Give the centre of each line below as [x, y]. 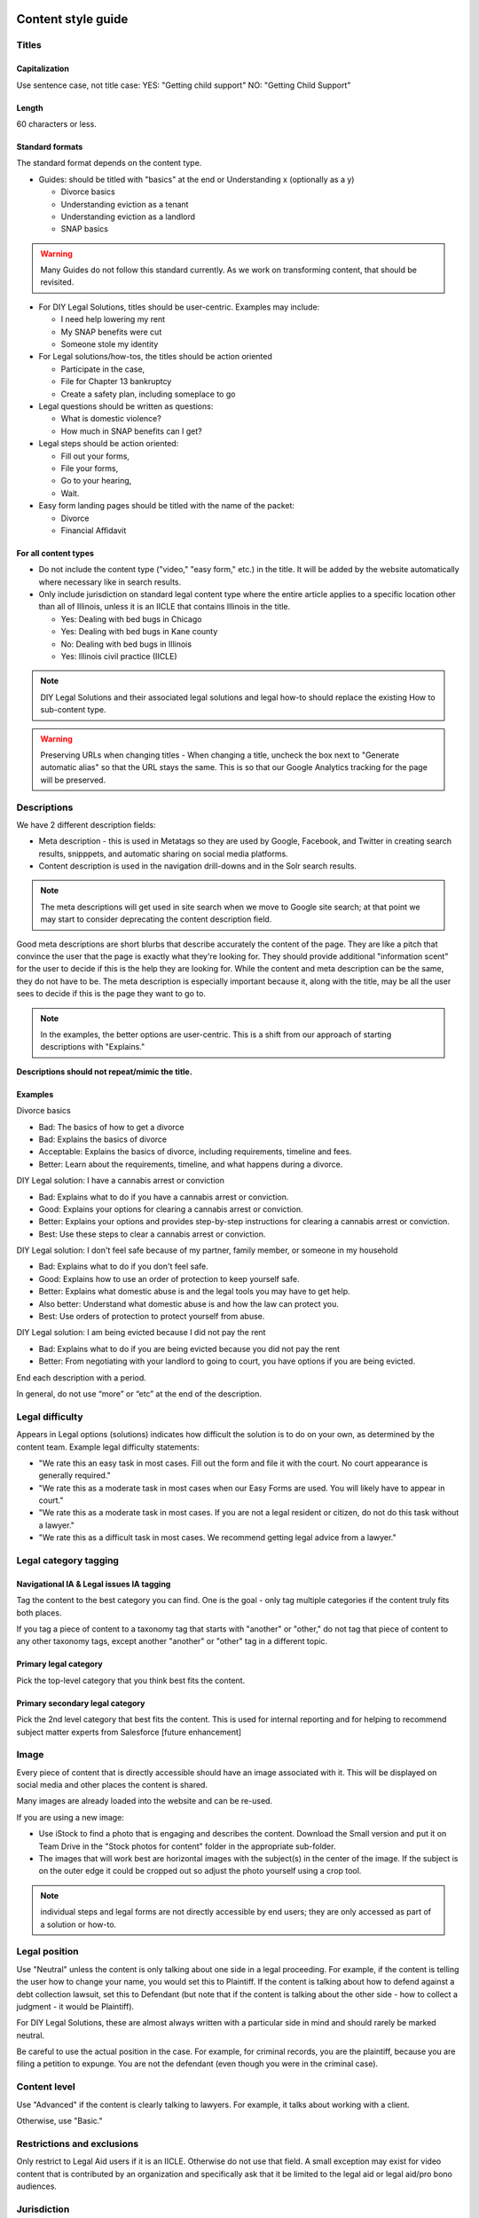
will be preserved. [73, 780]
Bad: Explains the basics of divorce [103, 1139]
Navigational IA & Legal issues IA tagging [94, 1584]
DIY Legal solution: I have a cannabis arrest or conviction [121, 1181]
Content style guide [72, 19]
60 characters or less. [56, 123]
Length [30, 107]
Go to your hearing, [96, 481]
